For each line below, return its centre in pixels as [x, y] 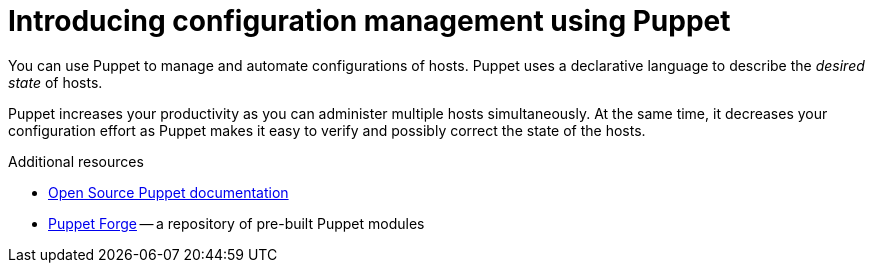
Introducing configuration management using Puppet [369, 21]
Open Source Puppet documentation [168, 192]
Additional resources [76, 161]
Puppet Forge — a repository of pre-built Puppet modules [236, 223]
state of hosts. [55, 82]
